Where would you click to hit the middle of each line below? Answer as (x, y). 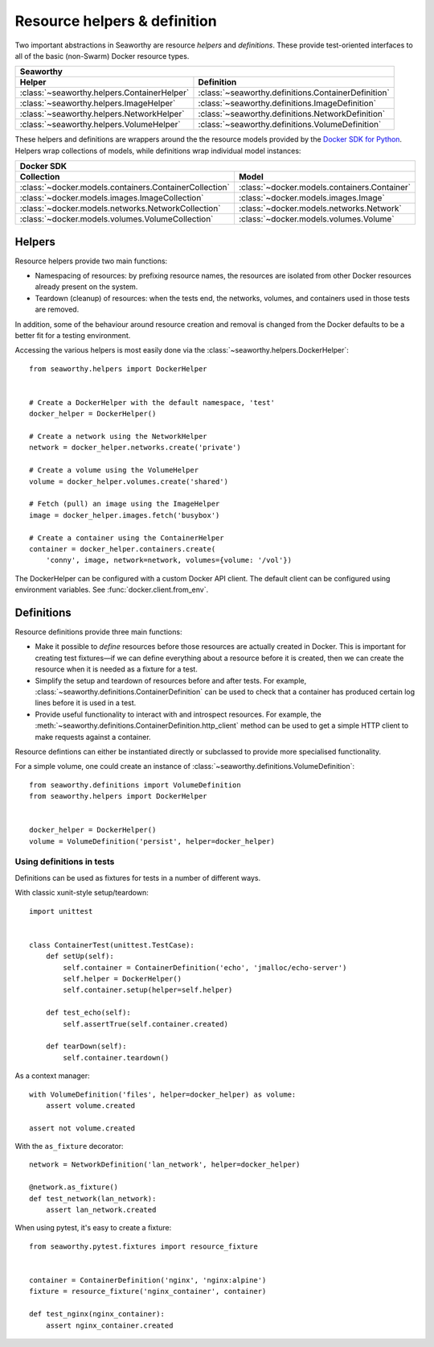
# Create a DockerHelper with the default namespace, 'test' (152, 402)
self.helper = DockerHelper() (123, 979)
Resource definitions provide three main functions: (98, 632)
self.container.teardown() (116, 1058)
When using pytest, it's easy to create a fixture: (93, 1228)
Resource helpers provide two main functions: (91, 261)
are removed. (57, 309)
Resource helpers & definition (116, 21)
